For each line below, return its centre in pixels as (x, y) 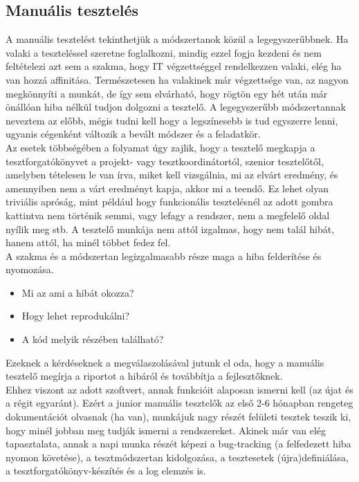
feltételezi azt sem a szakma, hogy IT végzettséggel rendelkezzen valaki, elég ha (174, 66)
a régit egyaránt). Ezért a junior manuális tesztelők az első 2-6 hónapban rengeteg (179, 403)
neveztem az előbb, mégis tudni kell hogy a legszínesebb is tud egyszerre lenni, (172, 120)
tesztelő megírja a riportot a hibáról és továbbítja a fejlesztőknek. (144, 376)
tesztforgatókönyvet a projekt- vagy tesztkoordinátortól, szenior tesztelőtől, (165, 161)
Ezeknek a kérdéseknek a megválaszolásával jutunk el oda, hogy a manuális (165, 362)
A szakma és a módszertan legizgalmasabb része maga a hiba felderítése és (164, 256)
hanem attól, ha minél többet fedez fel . (88, 242)
